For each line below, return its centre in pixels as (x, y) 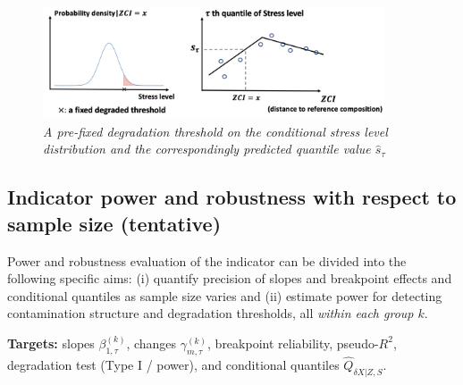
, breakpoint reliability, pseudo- (293, 343)
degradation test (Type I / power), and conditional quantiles (173, 364)
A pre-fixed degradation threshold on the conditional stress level (215, 131)
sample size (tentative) (114, 223)
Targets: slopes (51, 343)
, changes (152, 343)
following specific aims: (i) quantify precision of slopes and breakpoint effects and (230, 278)
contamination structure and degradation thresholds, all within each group (210, 313)
